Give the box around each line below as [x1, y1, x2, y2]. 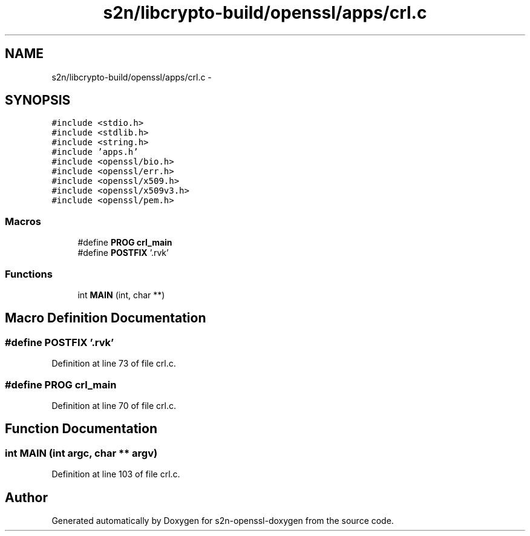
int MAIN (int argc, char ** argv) [5, 446, 158, 459]
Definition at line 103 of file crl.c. [51, 469, 180, 480]
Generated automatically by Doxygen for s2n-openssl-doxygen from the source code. [51, 515, 394, 526]
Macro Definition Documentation [5, 310, 206, 326]
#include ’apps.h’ [51, 147, 139, 157]
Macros [5, 215, 41, 227]
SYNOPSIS [5, 93, 71, 108]
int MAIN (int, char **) [77, 289, 165, 300]
